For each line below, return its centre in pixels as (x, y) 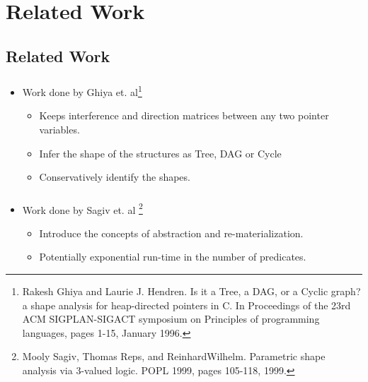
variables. (59, 129)
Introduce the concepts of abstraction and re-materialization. (171, 233)
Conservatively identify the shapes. (115, 177)
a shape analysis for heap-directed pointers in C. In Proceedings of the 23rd (186, 305)
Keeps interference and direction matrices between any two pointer (184, 115)
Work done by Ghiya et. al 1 (82, 91)
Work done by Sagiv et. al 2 (82, 208)
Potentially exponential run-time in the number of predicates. (173, 257)
